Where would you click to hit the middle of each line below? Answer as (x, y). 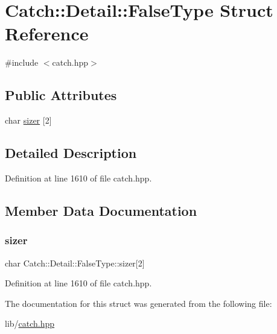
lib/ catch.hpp (30, 323)
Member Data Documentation (101, 210)
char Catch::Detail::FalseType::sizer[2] (75, 263)
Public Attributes (61, 95)
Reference (47, 33)
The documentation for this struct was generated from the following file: (138, 303)
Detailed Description (71, 153)
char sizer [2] (28, 120)
